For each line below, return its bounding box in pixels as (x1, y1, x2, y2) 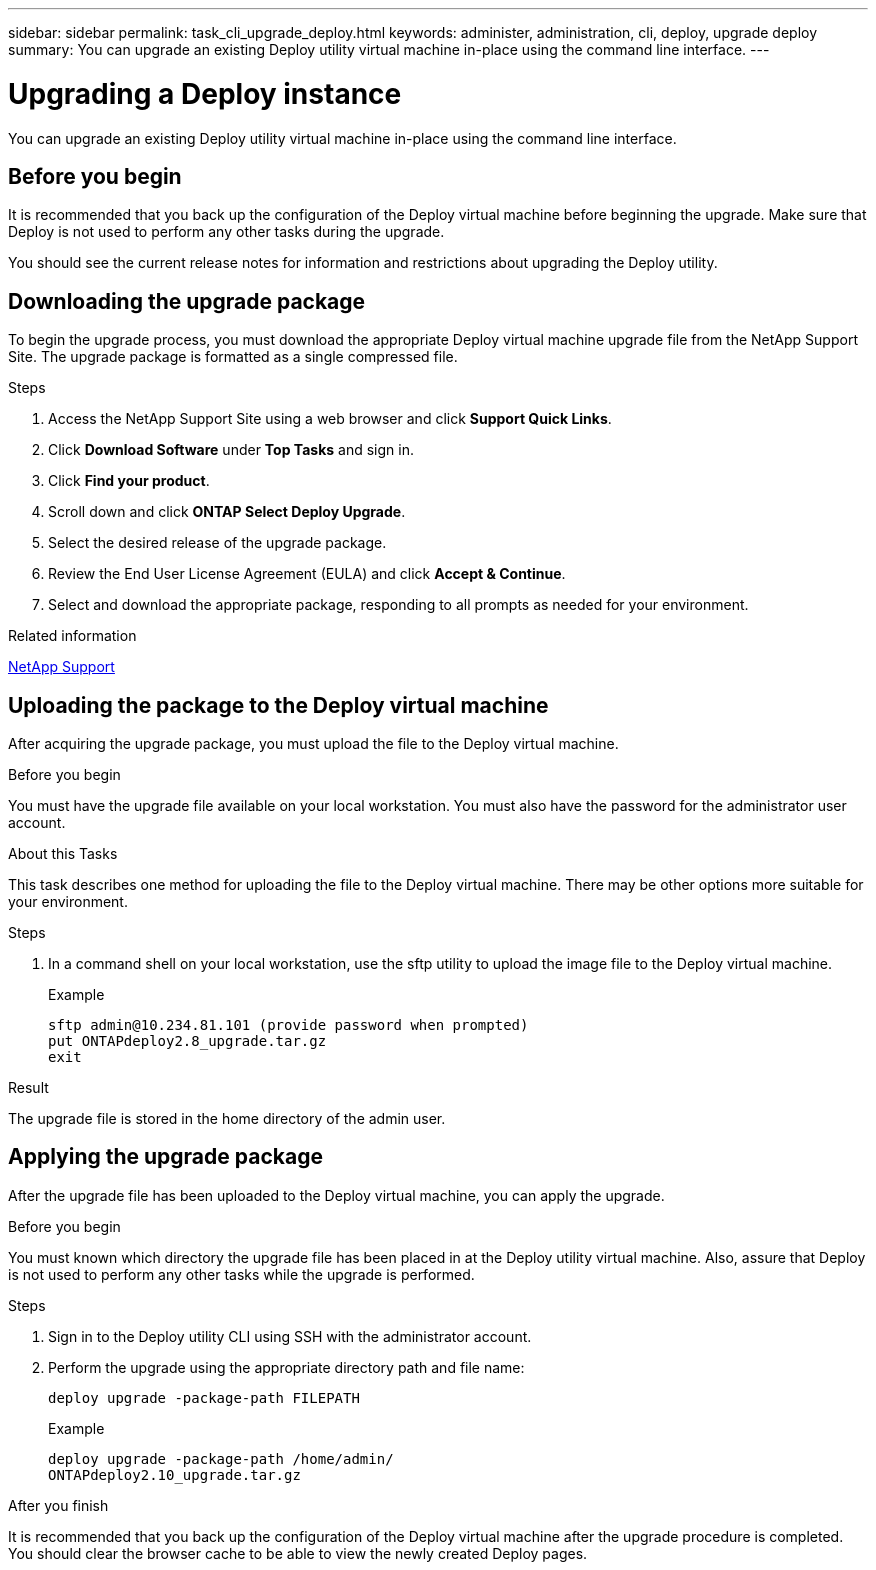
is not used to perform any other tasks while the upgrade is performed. (8, 1265, 475, 1283)
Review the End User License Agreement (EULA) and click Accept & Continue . (48, 565, 566, 583)
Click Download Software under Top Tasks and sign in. (48, 441, 414, 459)
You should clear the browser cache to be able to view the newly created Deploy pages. (8, 1544, 588, 1562)
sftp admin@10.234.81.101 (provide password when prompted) (48, 1017, 529, 1034)
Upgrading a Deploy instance (8, 76, 402, 111)
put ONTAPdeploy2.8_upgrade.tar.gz (48, 1033, 327, 1050)
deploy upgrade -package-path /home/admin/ (48, 1450, 394, 1467)
